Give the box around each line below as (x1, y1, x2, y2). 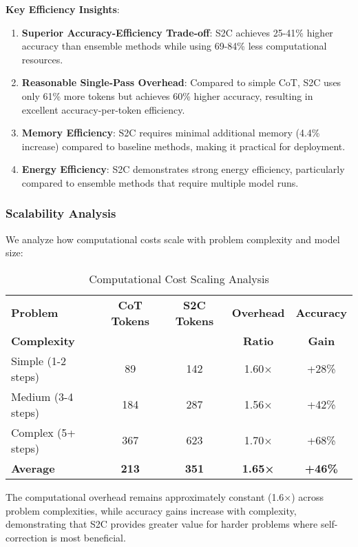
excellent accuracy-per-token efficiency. (21, 102, 185, 116)
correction (6, 530, 48, 544)
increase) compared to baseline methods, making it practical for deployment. (21, 138, 346, 153)
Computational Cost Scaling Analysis (89, 270, 269, 287)
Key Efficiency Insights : (6, 2, 120, 16)
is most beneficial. (50, 530, 126, 544)
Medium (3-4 (11, 388, 74, 404)
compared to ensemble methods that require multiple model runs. (21, 175, 299, 189)
